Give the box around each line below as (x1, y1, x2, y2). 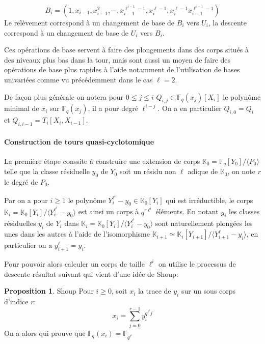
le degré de (4, 177, 38, 187)
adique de (188, 166, 218, 177)
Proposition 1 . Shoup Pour (4, 285, 94, 296)
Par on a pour (4, 194, 48, 205)
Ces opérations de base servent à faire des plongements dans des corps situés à (4, 44, 249, 55)
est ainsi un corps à (78, 206, 139, 217)
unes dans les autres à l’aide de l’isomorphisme (4, 228, 150, 239)
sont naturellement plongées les (155, 218, 253, 228)
